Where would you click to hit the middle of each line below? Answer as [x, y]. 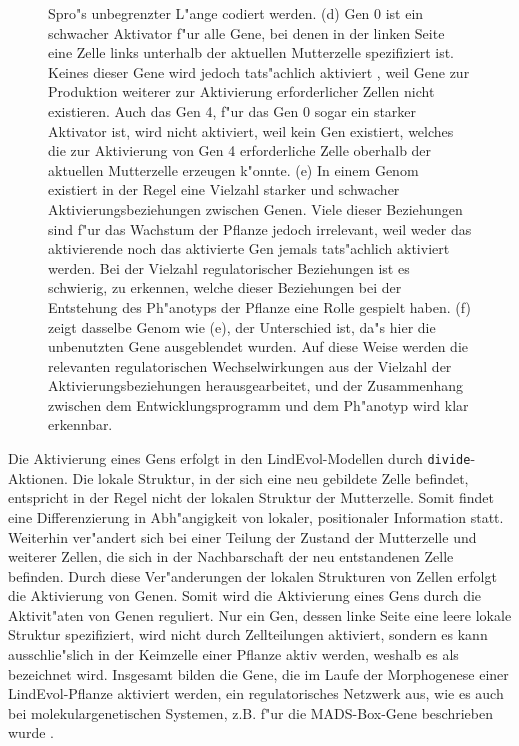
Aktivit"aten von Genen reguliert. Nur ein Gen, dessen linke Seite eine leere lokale [260, 614]
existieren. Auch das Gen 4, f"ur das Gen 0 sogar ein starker [232, 110]
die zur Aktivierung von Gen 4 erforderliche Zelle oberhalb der [240, 150]
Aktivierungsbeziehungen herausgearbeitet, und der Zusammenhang [255, 385]
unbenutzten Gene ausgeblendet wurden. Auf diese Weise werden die [258, 346]
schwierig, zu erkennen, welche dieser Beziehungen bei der [225, 287]
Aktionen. [38, 477]
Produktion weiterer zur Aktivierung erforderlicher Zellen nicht [241, 91]
